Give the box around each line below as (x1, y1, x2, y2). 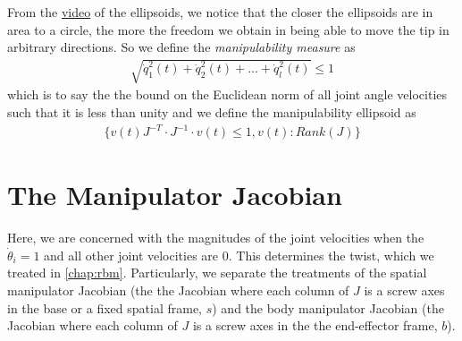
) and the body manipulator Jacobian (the (212, 298, 444, 317)
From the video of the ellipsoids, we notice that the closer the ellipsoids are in (7, 3, 433, 21)
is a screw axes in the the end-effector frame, (192, 316, 438, 335)
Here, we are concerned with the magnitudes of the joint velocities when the (7, 228, 424, 247)
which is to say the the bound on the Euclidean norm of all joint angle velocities (7, 85, 448, 104)
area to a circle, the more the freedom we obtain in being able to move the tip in (7, 20, 449, 38)
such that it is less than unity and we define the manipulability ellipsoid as (7, 102, 416, 121)
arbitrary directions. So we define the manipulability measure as (7, 38, 356, 56)
